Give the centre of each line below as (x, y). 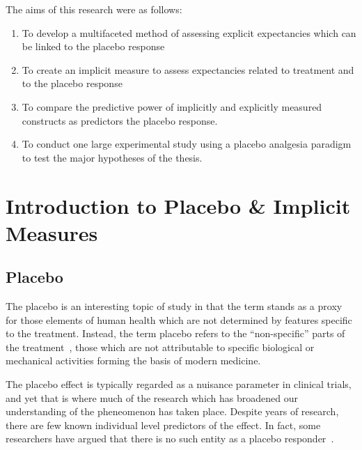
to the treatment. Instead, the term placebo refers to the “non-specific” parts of (175, 333)
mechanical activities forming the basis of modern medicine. (133, 360)
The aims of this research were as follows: (94, 9)
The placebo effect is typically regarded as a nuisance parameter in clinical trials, (179, 384)
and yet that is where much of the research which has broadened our (152, 397)
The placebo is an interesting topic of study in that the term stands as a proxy (174, 306)
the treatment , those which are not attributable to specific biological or (160, 347)
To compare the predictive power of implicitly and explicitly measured (172, 106)
